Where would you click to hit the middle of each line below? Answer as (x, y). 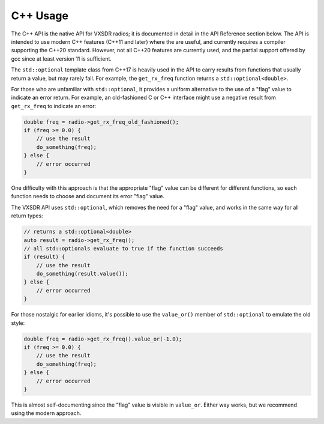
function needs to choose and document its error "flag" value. (88, 196)
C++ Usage (40, 16)
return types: (27, 216)
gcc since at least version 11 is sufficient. (61, 59)
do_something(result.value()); (82, 274)
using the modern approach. (46, 413)
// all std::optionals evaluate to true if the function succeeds (123, 248)
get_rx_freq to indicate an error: (54, 106)
